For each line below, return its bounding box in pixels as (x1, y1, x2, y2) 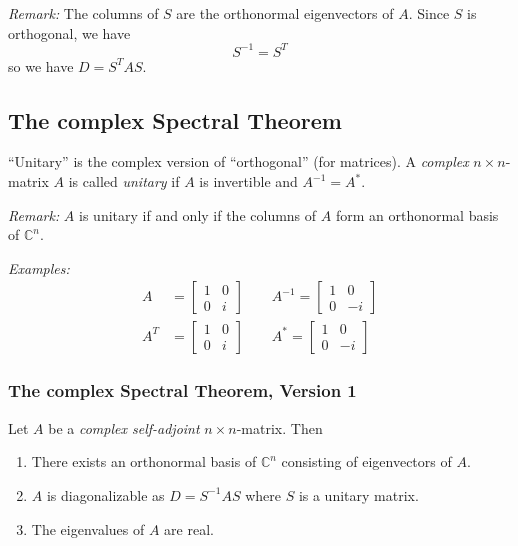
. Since (408, 3, 450, 23)
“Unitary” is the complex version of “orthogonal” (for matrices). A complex (8, 151, 469, 172)
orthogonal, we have (8, 22, 131, 43)
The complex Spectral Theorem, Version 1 (8, 378, 357, 403)
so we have (8, 55, 74, 76)
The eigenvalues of (31, 518, 145, 539)
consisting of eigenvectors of (281, 451, 452, 472)
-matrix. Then (236, 417, 323, 438)
